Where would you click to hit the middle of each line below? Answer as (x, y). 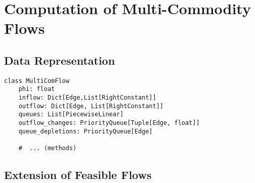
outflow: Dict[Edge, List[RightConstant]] (91, 106)
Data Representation (60, 60)
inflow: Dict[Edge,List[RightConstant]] (87, 98)
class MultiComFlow (37, 81)
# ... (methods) (48, 148)
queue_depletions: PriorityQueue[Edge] (86, 131)
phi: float (37, 89)
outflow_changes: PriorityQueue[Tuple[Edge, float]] (109, 123)
